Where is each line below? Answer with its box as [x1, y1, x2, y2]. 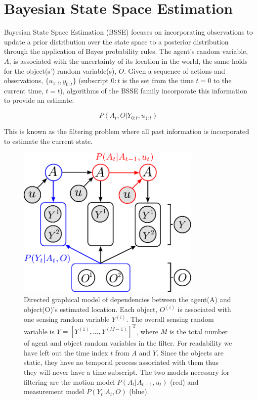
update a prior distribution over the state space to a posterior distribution [4, 36, 229, 46]
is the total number [169, 326, 228, 336]
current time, [4, 85, 43, 95]
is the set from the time [122, 75, 194, 86]
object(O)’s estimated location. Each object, [24, 304, 158, 314]
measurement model [24, 386, 85, 397]
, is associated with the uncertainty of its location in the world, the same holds [9, 55, 248, 66]
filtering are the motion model [24, 376, 115, 387]
